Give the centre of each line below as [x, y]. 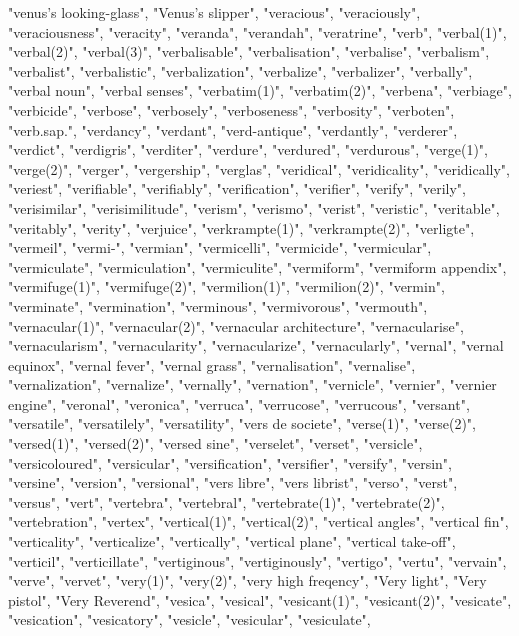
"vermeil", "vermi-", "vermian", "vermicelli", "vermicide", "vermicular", [220, 247]
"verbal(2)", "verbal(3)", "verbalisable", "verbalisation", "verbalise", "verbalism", [249, 51]
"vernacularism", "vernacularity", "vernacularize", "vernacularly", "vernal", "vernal [256, 345]
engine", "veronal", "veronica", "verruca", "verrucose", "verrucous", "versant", [239, 403]
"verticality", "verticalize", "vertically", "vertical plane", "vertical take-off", [232, 541]
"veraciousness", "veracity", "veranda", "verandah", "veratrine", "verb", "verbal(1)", [257, 31]
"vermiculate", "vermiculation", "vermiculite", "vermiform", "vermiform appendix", [257, 266]
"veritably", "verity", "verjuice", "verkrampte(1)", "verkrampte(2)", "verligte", [241, 227]
